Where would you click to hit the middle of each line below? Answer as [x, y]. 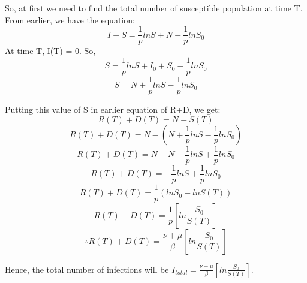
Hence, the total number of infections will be [87, 269]
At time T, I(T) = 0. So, [50, 51]
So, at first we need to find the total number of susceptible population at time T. [154, 8]
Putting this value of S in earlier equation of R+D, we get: [113, 109]
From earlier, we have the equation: [70, 19]
